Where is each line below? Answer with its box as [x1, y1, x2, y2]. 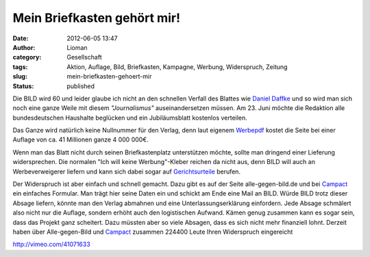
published [66, 82, 95, 90]
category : [12, 53, 42, 62]
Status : [12, 82, 34, 90]
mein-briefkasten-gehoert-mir [66, 72, 152, 81]
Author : [12, 43, 36, 51]
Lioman [66, 43, 88, 51]
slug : [12, 72, 27, 81]
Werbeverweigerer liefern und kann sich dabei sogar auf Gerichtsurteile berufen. [12, 167, 241, 176]
